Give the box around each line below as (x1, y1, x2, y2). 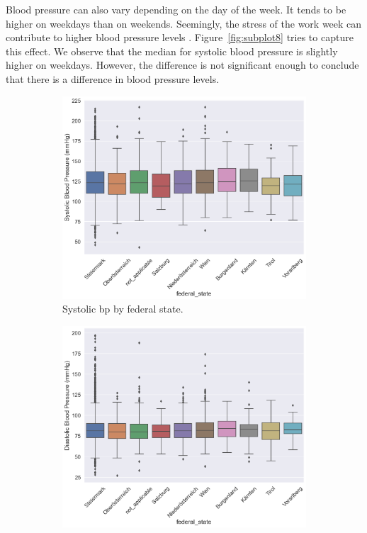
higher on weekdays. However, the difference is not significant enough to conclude (6, 57, 359, 72)
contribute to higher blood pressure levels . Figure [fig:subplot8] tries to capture (6, 30, 354, 45)
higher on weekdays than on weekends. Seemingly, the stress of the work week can (6, 16, 362, 30)
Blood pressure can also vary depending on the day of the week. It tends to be (6, 2, 346, 16)
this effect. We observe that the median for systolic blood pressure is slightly (6, 43, 338, 58)
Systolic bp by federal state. (62, 301, 183, 316)
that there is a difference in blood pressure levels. (6, 71, 220, 86)
